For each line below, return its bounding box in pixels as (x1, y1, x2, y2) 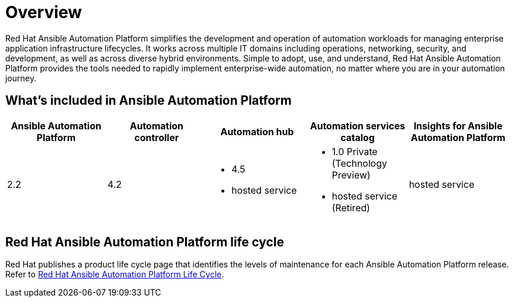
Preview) (331, 169, 371, 181)
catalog (340, 131, 375, 143)
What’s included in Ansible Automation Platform (5, 93, 292, 108)
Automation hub (220, 125, 294, 138)
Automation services (310, 119, 405, 132)
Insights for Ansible (413, 119, 502, 132)
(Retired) (331, 201, 370, 214)
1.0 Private (331, 145, 378, 157)
